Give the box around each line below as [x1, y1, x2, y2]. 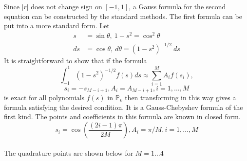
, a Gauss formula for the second [129, 1, 226, 11]
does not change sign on [31, 1, 102, 11]
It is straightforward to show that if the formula [4, 55, 147, 66]
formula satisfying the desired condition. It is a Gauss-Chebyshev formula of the [4, 102, 243, 112]
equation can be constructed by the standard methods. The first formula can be [4, 11, 242, 21]
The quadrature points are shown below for [4, 147, 133, 158]
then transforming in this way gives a [125, 92, 236, 103]
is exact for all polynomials [4, 92, 85, 103]
